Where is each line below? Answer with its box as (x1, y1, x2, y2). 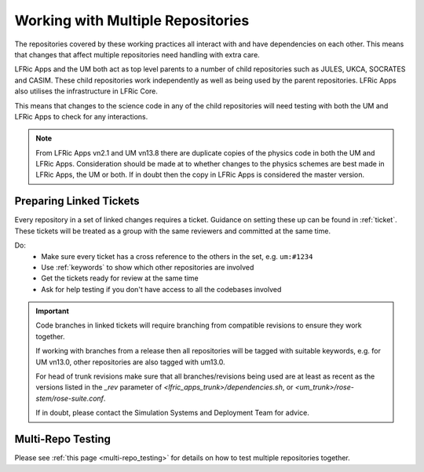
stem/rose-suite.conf (35, 393, 104, 403)
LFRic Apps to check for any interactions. (14, 112, 148, 121)
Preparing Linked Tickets (14, 195, 141, 208)
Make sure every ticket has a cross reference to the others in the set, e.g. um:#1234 (41, 251, 313, 261)
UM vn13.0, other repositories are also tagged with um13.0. (35, 357, 225, 367)
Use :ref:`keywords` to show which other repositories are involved (41, 262, 254, 272)
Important (35, 306, 70, 316)
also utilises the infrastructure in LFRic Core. (14, 86, 159, 96)
